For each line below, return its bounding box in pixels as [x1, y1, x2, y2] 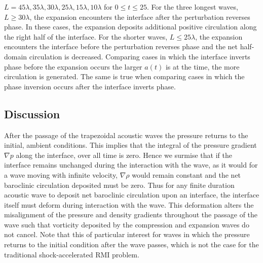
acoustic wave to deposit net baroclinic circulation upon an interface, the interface [4, 189, 259, 200]
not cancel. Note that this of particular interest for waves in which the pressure [4, 229, 250, 240]
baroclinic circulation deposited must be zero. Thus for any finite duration [4, 179, 235, 190]
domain [4, 51, 27, 61]
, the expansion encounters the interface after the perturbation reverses [29, 11, 250, 22]
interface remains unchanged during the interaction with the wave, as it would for [4, 159, 258, 170]
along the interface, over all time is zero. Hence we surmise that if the [16, 149, 232, 160]
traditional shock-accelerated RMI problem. [4, 249, 139, 259]
